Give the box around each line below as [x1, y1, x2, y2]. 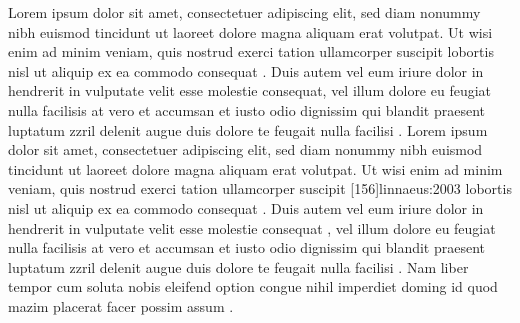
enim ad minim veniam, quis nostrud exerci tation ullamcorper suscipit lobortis [8, 41, 494, 62]
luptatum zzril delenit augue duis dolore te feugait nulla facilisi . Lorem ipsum [8, 119, 488, 140]
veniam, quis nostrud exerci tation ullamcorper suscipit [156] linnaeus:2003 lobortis [8, 178, 512, 199]
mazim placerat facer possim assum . [8, 295, 234, 316]
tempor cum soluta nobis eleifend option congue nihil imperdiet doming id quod [8, 276, 498, 297]
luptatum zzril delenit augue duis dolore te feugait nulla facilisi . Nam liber [8, 256, 469, 277]
